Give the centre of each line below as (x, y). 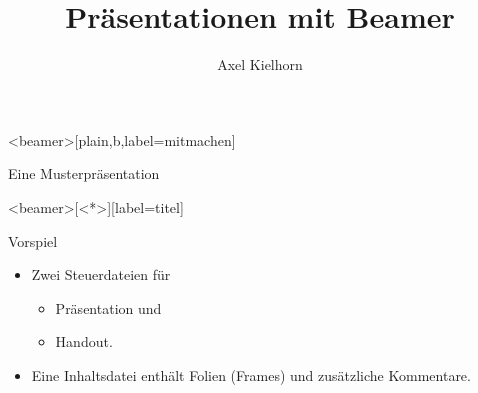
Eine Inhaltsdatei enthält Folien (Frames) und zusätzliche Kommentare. (251, 374)
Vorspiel (33, 240)
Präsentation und (108, 307)
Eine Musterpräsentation (84, 173)
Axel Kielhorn (260, 64)
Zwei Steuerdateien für (101, 274)
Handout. (84, 341)
